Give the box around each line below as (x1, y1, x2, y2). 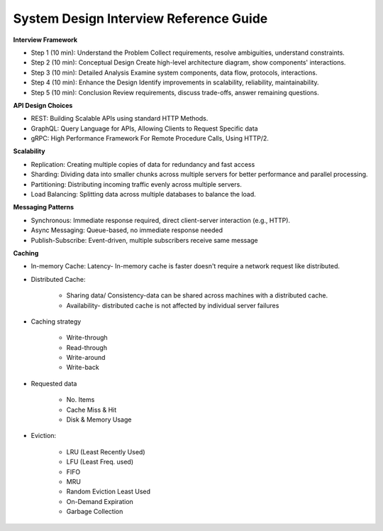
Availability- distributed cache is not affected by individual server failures (66, 301, 279, 310)
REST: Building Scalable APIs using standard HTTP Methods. (30, 114, 209, 123)
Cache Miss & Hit (66, 405, 117, 414)
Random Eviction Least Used (66, 487, 151, 496)
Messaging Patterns (13, 203, 74, 212)
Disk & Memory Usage (66, 415, 132, 424)
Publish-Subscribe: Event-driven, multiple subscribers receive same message (30, 236, 258, 244)
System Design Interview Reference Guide (13, 11, 268, 26)
